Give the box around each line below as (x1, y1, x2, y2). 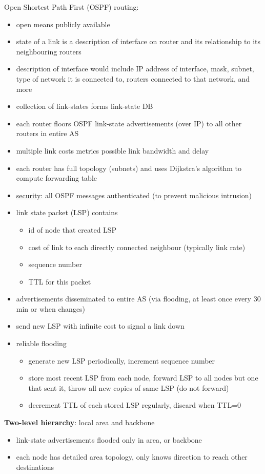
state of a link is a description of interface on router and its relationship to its (16, 36, 261, 47)
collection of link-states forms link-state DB (16, 101, 153, 111)
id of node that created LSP (28, 224, 117, 235)
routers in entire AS (16, 128, 79, 139)
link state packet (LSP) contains (16, 207, 118, 218)
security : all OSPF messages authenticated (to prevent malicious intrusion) (16, 189, 252, 200)
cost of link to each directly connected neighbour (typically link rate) (28, 241, 246, 252)
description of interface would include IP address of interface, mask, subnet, (16, 63, 254, 74)
